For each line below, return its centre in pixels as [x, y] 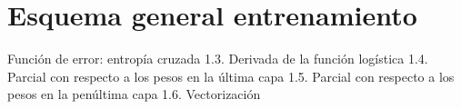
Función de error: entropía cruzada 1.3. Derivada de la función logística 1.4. [218, 59]
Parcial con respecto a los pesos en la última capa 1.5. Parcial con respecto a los [231, 76]
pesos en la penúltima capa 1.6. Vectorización [134, 94]
